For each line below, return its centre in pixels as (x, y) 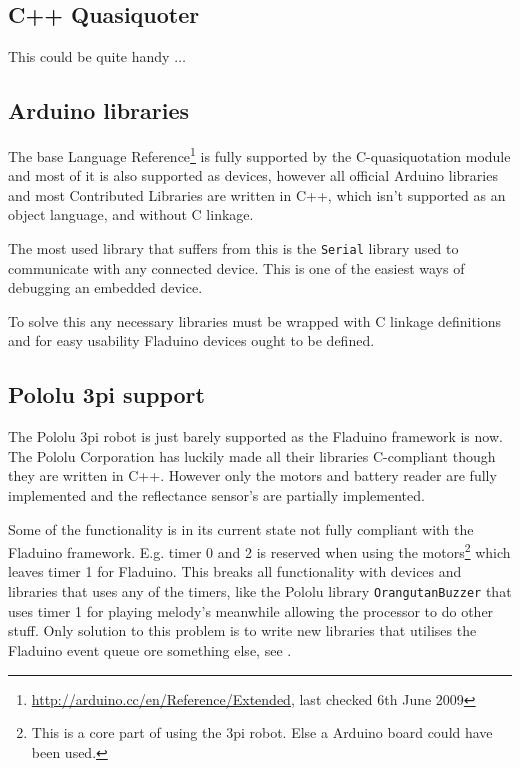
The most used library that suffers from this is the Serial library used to (233, 248)
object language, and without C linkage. (131, 214)
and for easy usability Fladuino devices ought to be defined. (191, 340)
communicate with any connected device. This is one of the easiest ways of (236, 267)
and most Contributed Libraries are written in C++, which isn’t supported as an (257, 194)
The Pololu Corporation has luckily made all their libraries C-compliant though (252, 455)
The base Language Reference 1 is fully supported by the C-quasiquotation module (259, 154)
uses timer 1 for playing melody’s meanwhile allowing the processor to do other (251, 610)
